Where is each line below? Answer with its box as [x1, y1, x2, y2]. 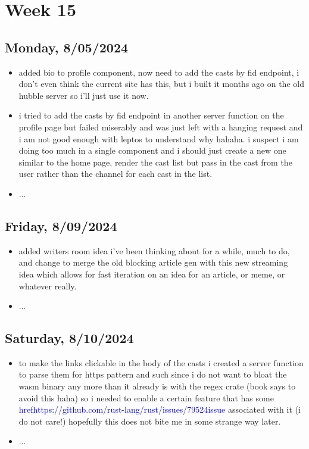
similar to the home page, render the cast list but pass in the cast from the [18, 155, 292, 168]
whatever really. [18, 279, 77, 292]
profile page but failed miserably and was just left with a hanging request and [18, 120, 303, 133]
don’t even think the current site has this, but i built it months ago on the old [18, 77, 304, 90]
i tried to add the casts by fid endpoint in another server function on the [18, 109, 284, 121]
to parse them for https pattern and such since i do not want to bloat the [18, 368, 287, 381]
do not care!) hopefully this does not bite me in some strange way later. [18, 414, 281, 427]
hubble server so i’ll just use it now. [18, 89, 149, 101]
